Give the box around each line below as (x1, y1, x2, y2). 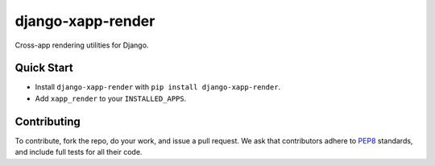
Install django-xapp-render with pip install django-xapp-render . (35, 82, 281, 92)
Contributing (14, 114, 81, 128)
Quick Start (14, 61, 73, 75)
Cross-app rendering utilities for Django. (14, 40, 149, 50)
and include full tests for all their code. (14, 147, 143, 157)
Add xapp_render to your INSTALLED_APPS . (35, 93, 187, 103)
